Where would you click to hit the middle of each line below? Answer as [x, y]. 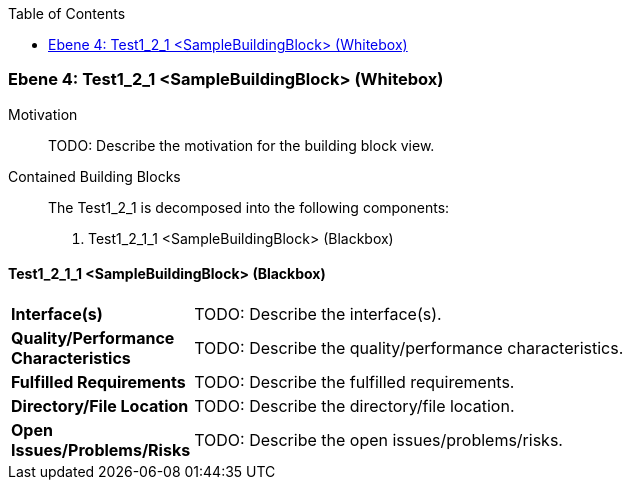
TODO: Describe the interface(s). [318, 313]
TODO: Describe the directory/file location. [354, 405]
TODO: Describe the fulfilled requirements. [354, 381]
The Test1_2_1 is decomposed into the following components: [249, 207]
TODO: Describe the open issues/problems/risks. [378, 439]
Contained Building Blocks [94, 176]
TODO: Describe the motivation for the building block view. [241, 145]
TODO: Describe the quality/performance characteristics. [409, 347]
